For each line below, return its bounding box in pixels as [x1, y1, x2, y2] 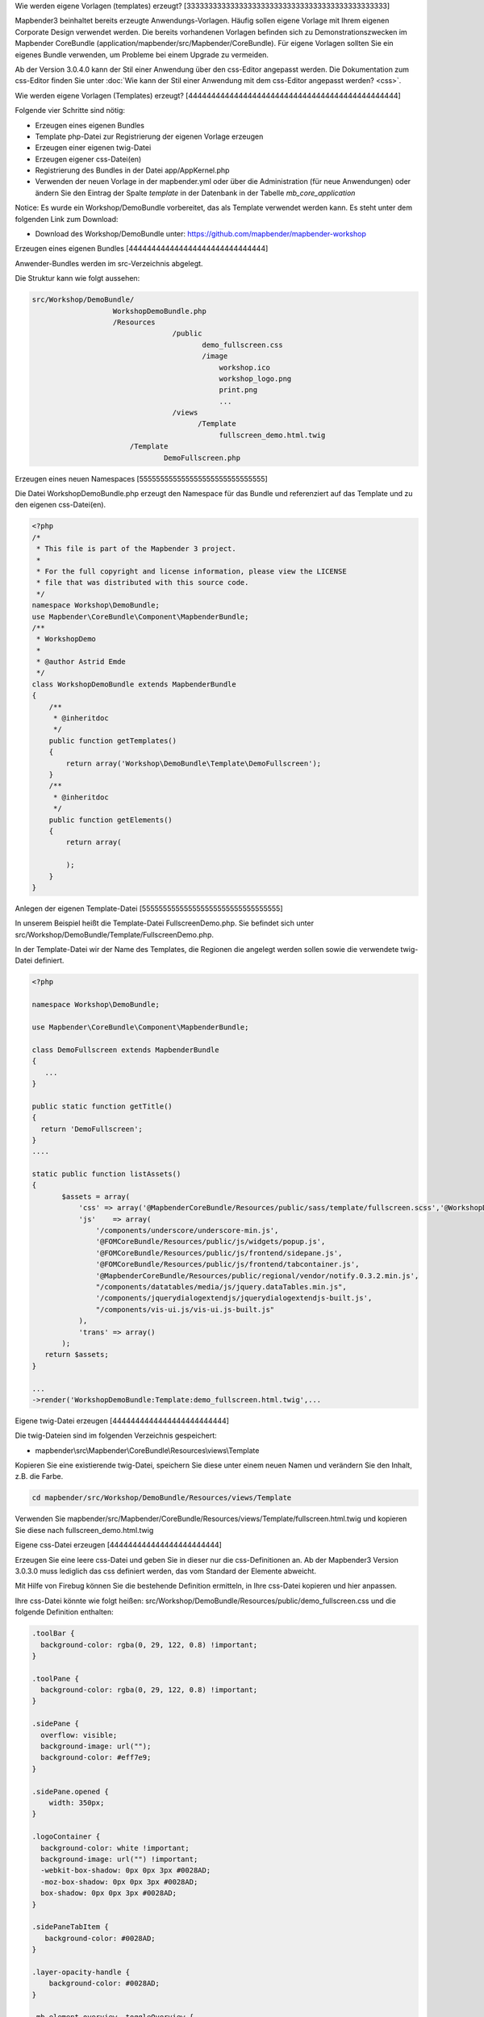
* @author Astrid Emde [36, 658, 127, 666]
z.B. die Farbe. [15, 1472, 64, 1481]
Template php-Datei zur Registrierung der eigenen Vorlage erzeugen [35, 132, 264, 141]
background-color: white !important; [40, 1844, 190, 1852]
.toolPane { [31, 1674, 80, 1683]
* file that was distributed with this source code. [36, 578, 249, 587]
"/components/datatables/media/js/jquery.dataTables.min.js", [95, 1282, 347, 1291]
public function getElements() [48, 815, 173, 825]
